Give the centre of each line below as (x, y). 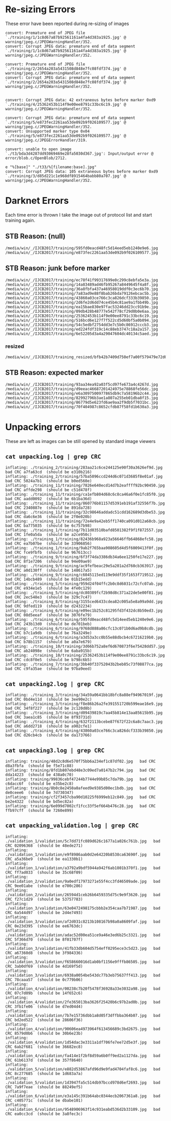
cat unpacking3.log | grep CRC (55, 750)
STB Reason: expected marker (54, 373)
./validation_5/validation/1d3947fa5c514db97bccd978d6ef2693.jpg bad (83, 1082)
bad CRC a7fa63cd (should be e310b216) (49, 472)
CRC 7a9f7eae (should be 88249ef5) (44, 1087)
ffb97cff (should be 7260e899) (39, 810)
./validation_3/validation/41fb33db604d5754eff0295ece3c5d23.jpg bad (83, 948)
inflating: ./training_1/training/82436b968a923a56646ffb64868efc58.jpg (84, 539)
